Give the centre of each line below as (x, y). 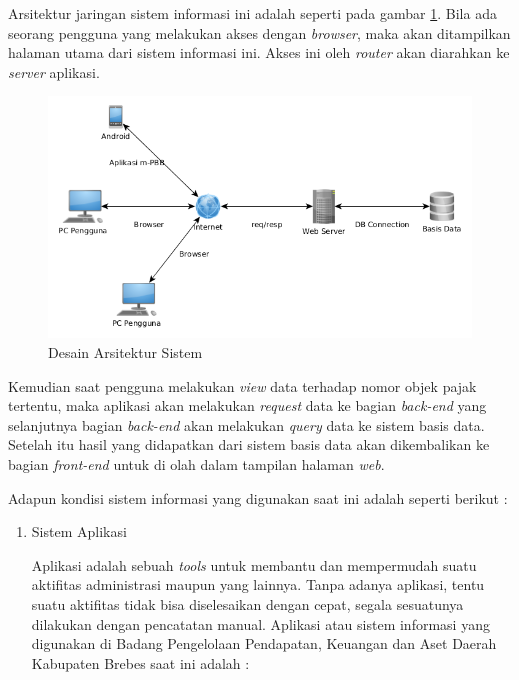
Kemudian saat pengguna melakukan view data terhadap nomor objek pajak (242, 385)
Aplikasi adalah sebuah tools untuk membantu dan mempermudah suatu (254, 564)
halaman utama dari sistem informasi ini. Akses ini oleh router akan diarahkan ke (259, 52)
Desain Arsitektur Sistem (125, 351)
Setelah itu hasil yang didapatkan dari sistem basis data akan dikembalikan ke (249, 444)
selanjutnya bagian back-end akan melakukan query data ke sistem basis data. (246, 424)
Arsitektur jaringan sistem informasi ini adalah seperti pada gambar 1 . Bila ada (252, 13)
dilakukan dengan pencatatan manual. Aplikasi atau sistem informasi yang (260, 623)
